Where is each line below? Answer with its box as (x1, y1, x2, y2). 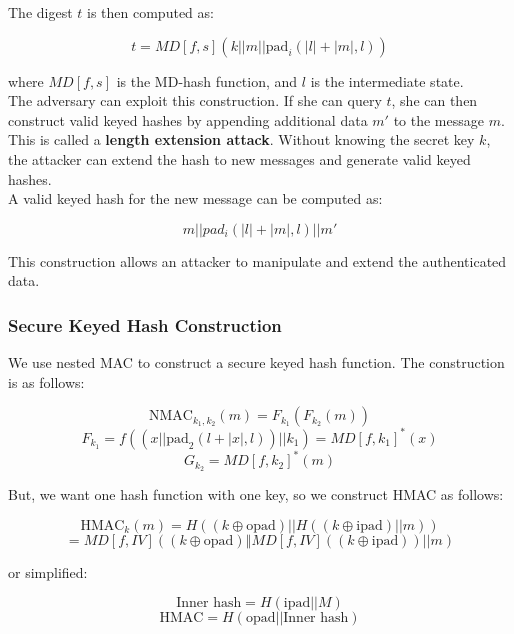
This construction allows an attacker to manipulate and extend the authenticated (8, 250, 507, 271)
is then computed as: (87, 2, 214, 22)
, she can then (391, 90, 478, 111)
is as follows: (8, 371, 85, 392)
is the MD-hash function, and (116, 70, 298, 91)
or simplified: (8, 561, 88, 582)
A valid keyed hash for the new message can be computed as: (8, 188, 383, 209)
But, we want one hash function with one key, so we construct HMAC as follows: (8, 484, 504, 505)
